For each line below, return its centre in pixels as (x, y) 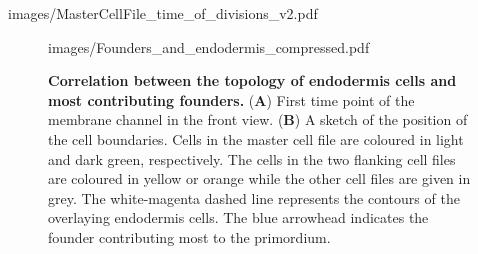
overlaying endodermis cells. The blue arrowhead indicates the (238, 217)
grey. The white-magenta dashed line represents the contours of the (254, 197)
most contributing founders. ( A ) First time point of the (231, 99)
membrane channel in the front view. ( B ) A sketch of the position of (258, 119)
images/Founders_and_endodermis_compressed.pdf (209, 46)
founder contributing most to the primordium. (189, 236)
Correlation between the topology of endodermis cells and (252, 80)
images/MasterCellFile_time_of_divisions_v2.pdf (163, 13)
